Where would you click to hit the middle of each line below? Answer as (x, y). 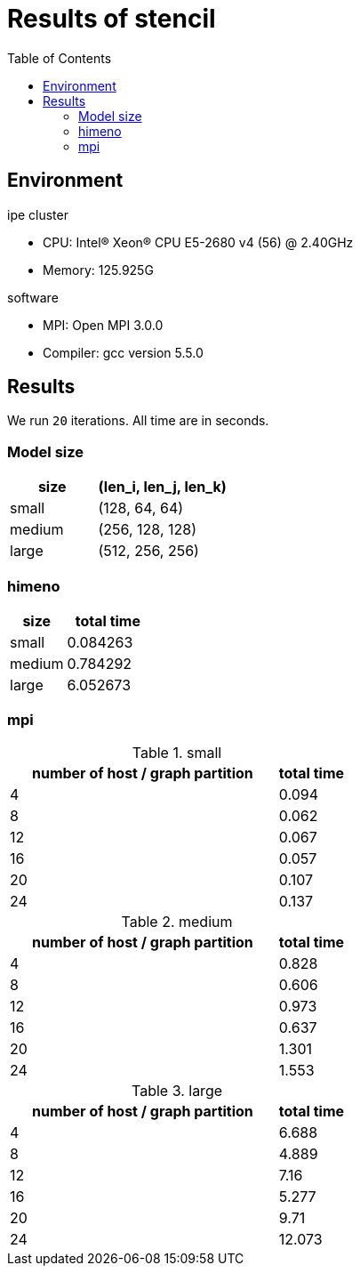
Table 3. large (177, 1090)
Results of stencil (112, 19)
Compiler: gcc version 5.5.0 (123, 352)
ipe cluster (38, 214)
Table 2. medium (177, 921)
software (33, 297)
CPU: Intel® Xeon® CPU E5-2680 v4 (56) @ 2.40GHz (198, 242)
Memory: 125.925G (98, 270)
